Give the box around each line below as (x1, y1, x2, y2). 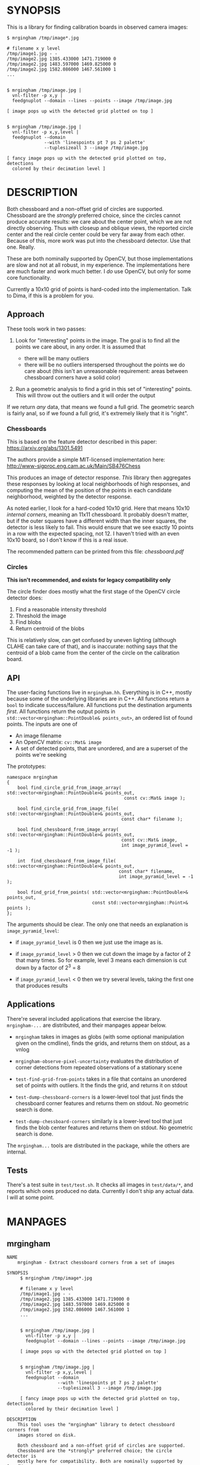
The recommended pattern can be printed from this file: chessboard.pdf (7, 548, 184, 555)
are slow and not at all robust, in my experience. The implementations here (7, 261, 190, 268)
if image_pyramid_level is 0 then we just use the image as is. (15, 939, 163, 946)
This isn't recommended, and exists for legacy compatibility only (7, 576, 171, 583)
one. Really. (7, 243, 35, 250)
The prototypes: (7, 763, 46, 770)
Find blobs (15, 619, 42, 626)
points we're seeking (15, 751, 67, 759)
